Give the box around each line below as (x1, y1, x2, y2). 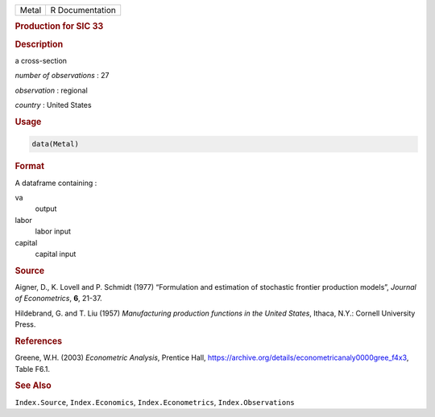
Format (14, 161, 44, 172)
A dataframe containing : (14, 178, 97, 188)
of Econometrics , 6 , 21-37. (14, 294, 102, 303)
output (35, 204, 57, 213)
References (14, 335, 63, 346)
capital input (35, 249, 77, 258)
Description (14, 39, 64, 50)
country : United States (14, 101, 92, 110)
